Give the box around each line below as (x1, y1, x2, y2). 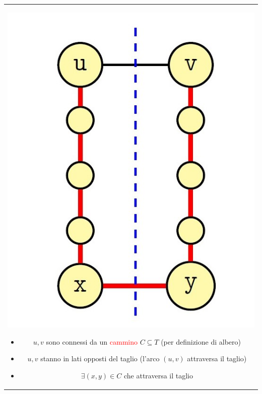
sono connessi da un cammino (46, 336, 138, 347)
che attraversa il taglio (123, 370, 193, 380)
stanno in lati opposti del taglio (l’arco (40, 353, 160, 364)
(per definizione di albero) (161, 336, 241, 347)
